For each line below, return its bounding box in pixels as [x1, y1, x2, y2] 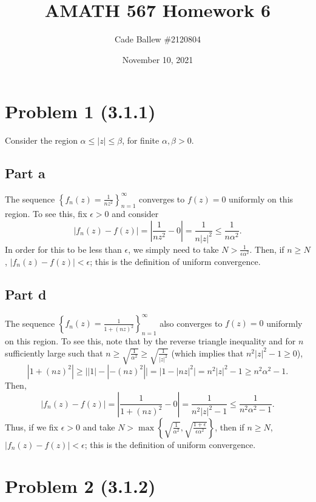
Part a [5, 164, 45, 182]
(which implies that [171, 346, 244, 359]
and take [82, 420, 115, 433]
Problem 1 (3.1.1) [5, 99, 156, 124]
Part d [5, 285, 47, 303]
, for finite [122, 134, 160, 147]
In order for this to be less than [5, 243, 122, 255]
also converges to [160, 316, 223, 329]
